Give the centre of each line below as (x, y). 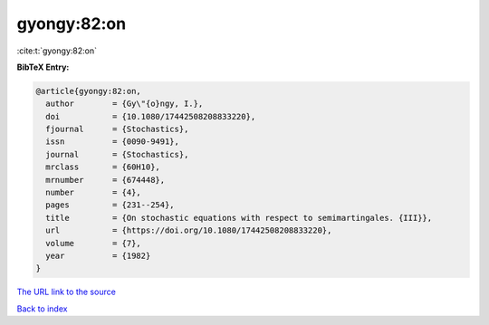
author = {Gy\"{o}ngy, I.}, (125, 104)
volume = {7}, (94, 243)
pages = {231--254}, (110, 205)
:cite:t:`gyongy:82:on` (57, 51)
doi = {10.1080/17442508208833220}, (151, 116)
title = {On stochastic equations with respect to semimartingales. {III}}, (239, 218)
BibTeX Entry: (43, 67)
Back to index (42, 309)
